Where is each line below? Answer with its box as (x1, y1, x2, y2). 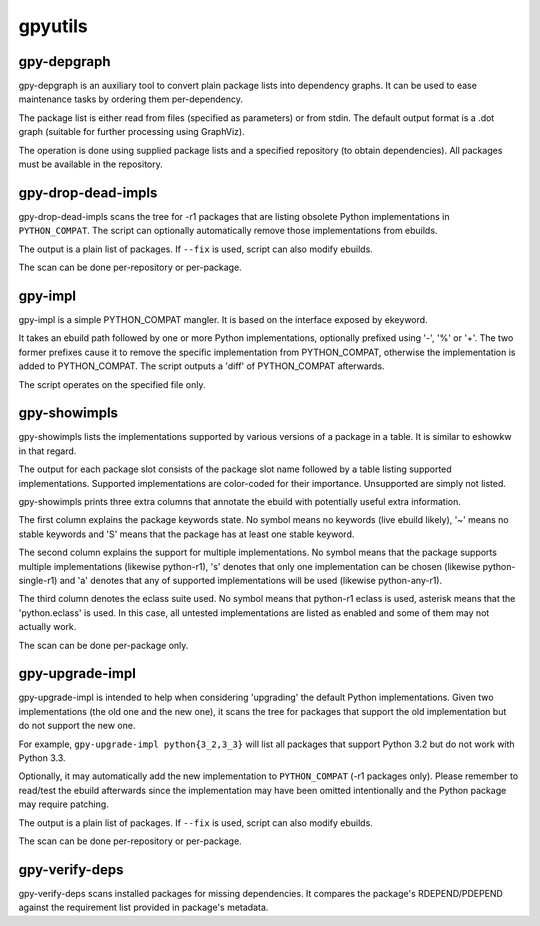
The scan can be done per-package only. (18, 639, 189, 651)
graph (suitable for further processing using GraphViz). (18, 126, 245, 138)
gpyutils (18, 15, 89, 37)
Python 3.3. (18, 752, 66, 764)
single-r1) (18, 574, 58, 586)
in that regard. (18, 445, 77, 457)
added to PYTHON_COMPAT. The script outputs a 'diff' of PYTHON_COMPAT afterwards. (18, 360, 385, 372)
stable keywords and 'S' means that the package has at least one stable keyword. (18, 528, 355, 540)
